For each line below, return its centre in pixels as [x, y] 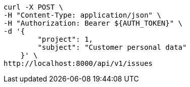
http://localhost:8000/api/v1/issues [78, 63]
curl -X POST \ [34, 7]
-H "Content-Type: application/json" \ [82, 15]
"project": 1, [65, 39]
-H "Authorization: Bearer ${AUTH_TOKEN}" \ [93, 23]
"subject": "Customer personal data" [112, 47]
